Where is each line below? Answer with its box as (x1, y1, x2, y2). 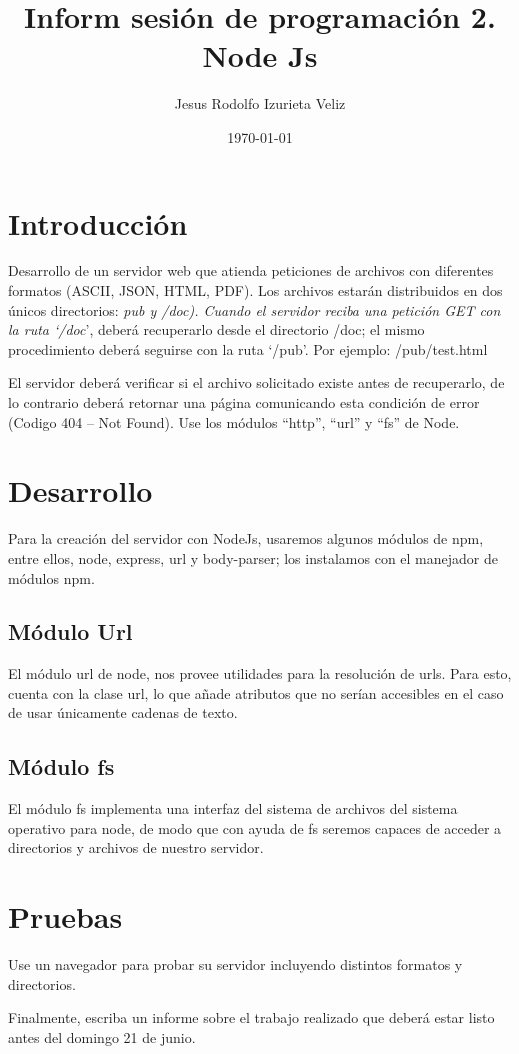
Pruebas (8, 896, 123, 937)
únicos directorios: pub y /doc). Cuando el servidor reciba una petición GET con (8, 299, 501, 320)
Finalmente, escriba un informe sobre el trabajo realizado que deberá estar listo (8, 1007, 495, 1028)
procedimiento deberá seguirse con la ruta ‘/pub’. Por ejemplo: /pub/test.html (8, 338, 488, 359)
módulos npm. (8, 567, 95, 588)
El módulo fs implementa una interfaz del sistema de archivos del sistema (8, 798, 458, 819)
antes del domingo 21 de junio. (8, 1026, 196, 1047)
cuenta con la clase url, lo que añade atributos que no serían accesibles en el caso (8, 682, 504, 703)
